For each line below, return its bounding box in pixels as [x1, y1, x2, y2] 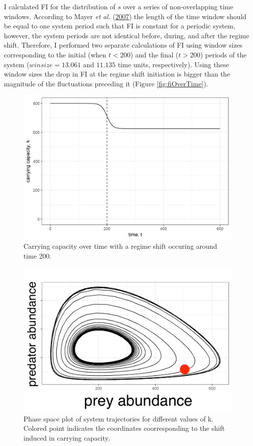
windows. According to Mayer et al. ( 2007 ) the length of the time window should [4, 11, 247, 21]
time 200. [23, 250, 51, 261]
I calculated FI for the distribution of [4, 1, 115, 11]
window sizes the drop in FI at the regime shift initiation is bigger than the [4, 69, 230, 79]
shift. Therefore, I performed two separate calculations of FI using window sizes [4, 40, 243, 50]
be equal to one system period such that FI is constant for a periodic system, [4, 21, 235, 31]
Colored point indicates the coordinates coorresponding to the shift [23, 423, 225, 433]
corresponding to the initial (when [4, 49, 107, 59]
